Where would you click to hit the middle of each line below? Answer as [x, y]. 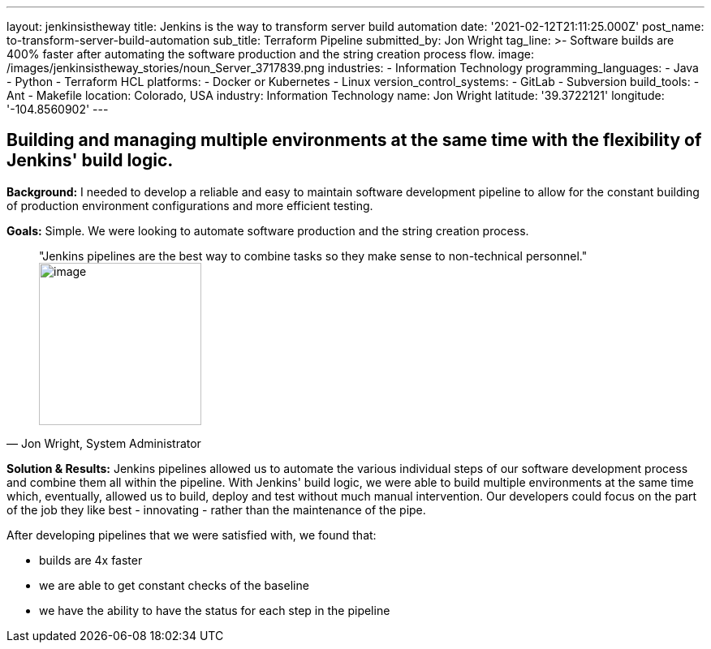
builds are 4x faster [91, 560]
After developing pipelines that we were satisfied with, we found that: [192, 535]
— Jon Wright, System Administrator [104, 443]
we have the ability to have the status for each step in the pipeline [215, 610]
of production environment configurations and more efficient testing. [190, 205]
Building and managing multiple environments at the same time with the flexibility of [354, 140]
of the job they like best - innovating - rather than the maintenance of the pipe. [216, 509]
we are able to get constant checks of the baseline [174, 585]
